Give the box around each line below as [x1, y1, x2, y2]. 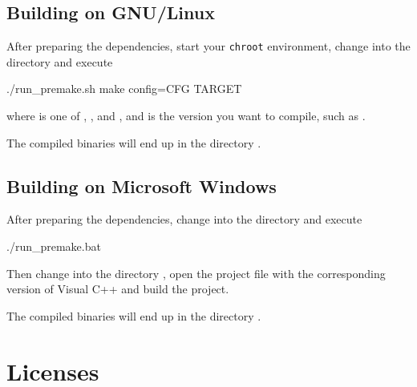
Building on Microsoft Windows [6, 173, 277, 198]
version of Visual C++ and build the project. [6, 280, 229, 297]
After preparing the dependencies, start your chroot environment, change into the [6, 38, 411, 54]
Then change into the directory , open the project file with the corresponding [6, 264, 386, 281]
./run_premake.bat [6, 238, 101, 255]
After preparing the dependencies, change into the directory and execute [6, 211, 362, 228]
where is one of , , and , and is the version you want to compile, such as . [6, 107, 366, 124]
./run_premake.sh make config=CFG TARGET [6, 80, 242, 97]
